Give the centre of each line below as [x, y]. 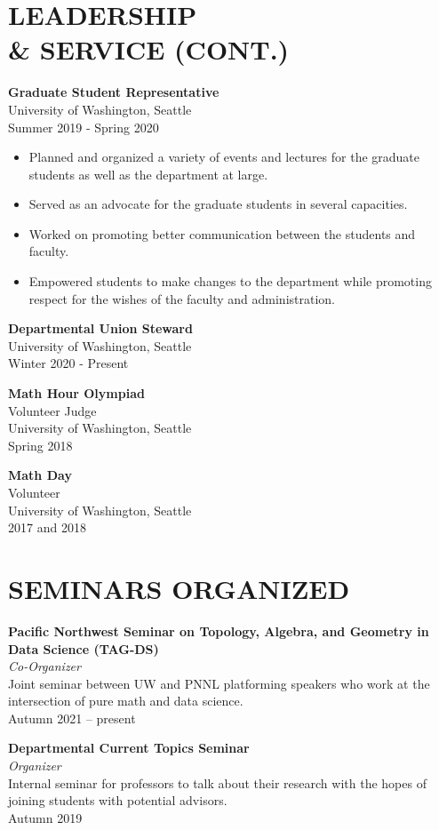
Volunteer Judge [52, 410]
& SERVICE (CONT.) [149, 49]
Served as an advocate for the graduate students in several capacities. [218, 204]
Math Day [40, 475]
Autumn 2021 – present [72, 718]
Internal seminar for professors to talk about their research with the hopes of [217, 782]
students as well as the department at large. [148, 174]
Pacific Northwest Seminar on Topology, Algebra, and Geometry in [219, 630]
